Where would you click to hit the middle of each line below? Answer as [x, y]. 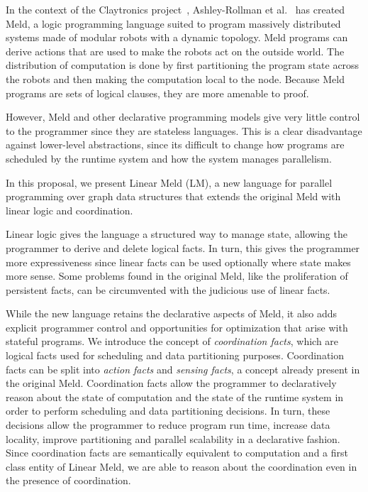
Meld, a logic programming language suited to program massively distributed [173, 23]
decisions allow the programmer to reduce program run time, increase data [168, 425]
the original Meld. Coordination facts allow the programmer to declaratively [171, 383]
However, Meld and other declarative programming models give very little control [183, 117]
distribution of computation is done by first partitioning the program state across [183, 65]
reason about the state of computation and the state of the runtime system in [175, 397]
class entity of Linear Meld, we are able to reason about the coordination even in [182, 466]
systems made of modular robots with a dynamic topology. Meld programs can [177, 37]
